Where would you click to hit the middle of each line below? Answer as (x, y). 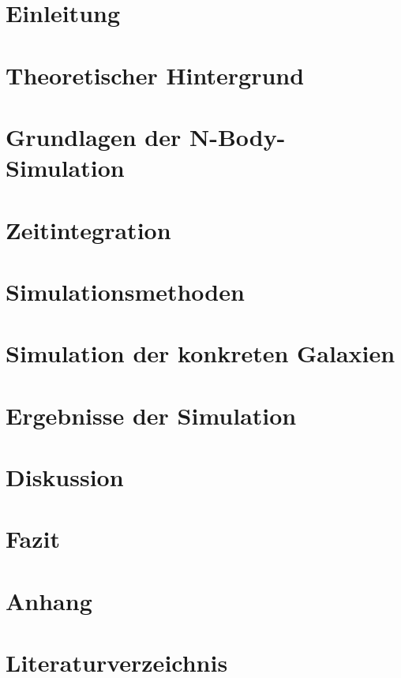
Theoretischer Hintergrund (155, 75)
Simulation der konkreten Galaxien (200, 353)
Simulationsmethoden (125, 291)
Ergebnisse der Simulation (151, 415)
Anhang (49, 600)
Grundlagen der (94, 136)
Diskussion (65, 477)
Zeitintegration (88, 229)
